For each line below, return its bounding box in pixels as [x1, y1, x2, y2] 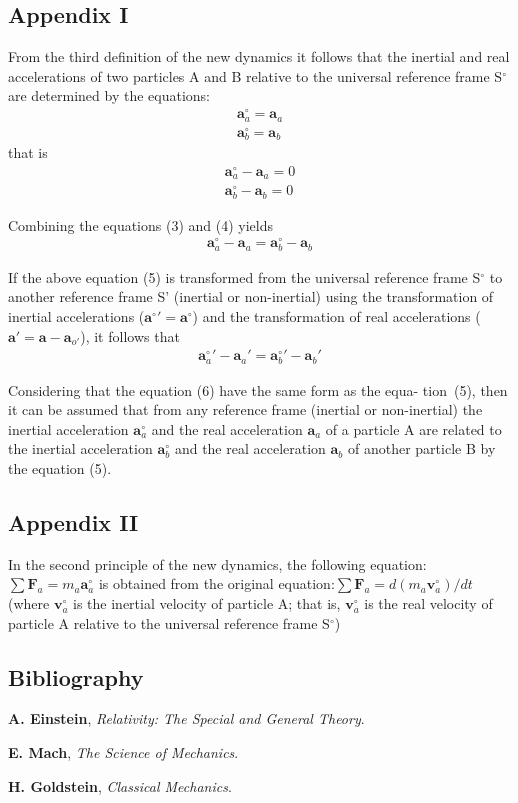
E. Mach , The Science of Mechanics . [8, 742, 239, 763]
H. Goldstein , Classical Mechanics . [8, 775, 232, 796]
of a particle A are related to [325, 418, 502, 439]
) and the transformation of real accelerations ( [192, 306, 481, 327]
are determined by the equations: [8, 85, 210, 106]
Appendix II [8, 507, 139, 538]
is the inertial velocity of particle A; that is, [73, 593, 341, 614]
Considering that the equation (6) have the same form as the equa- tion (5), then [8, 379, 508, 400]
